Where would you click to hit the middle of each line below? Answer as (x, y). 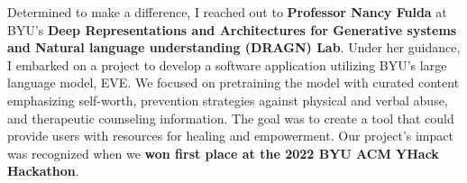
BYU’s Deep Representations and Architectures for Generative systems (232, 29)
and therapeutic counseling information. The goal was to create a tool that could (231, 118)
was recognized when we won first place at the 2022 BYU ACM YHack (223, 153)
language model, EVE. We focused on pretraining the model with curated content (233, 82)
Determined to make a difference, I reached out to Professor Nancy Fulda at (227, 12)
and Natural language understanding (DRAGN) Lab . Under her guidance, (234, 47)
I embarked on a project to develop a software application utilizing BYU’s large (227, 64)
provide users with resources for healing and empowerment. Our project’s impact (230, 136)
